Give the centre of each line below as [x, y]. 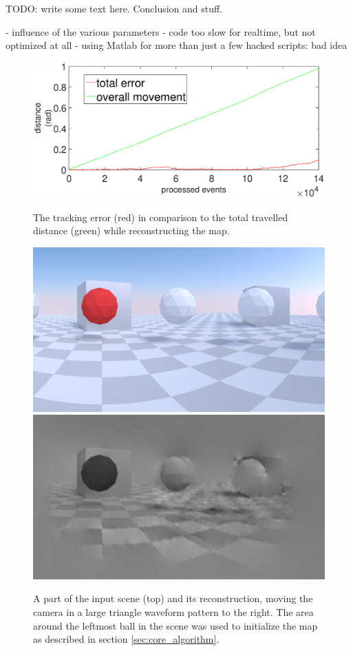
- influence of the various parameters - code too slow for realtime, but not [161, 31]
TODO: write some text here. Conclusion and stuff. [114, 8]
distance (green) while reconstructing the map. [131, 230]
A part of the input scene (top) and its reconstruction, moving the [173, 598]
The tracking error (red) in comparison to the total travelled [161, 217]
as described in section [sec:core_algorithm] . [126, 639]
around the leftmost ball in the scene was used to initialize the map [175, 625]
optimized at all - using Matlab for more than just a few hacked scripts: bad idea [176, 45]
